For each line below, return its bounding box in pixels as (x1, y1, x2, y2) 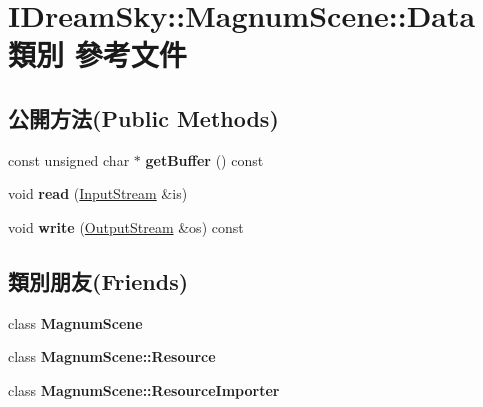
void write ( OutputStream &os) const (8, 216, 244, 237)
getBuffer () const (145, 149, 264, 170)
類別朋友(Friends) (8, 265, 189, 296)
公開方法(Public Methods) (8, 102, 279, 133)
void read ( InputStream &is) (8, 183, 188, 204)
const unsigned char (8, 149, 130, 170)
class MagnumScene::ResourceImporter (8, 379, 280, 400)
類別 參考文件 (8, 34, 187, 75)
